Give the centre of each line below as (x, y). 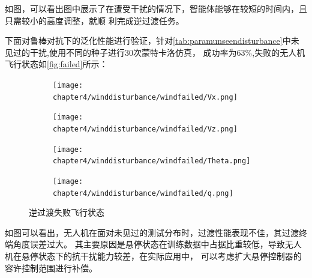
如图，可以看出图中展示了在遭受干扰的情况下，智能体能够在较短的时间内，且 (156, 8)
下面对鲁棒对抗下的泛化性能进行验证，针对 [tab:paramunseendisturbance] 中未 (152, 41)
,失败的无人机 (279, 52)
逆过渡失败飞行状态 (67, 212)
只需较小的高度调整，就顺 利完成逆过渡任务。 (94, 20)
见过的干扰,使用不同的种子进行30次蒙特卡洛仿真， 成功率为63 (125, 52)
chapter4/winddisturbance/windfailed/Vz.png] (145, 129)
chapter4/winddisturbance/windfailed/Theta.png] (152, 161)
